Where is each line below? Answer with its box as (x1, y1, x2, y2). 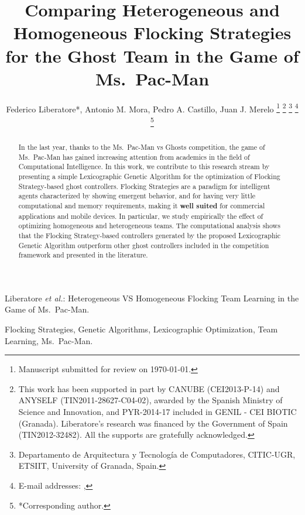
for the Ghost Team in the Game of (5, 43, 299, 67)
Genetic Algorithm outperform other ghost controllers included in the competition (18, 240, 269, 250)
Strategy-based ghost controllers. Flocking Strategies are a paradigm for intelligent (18, 181, 270, 191)
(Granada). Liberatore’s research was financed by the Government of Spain (18, 417, 288, 429)
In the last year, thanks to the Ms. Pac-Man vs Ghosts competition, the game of (18, 142, 265, 152)
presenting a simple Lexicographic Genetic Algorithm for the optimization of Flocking (18, 171, 280, 181)
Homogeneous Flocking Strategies (13, 20, 292, 44)
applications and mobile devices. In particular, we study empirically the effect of (18, 211, 263, 221)
